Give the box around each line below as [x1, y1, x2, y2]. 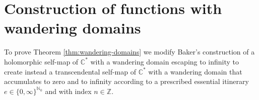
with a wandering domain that [148, 66, 242, 76]
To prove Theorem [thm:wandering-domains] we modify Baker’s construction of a [4, 46, 255, 57]
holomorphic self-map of [4, 56, 79, 66]
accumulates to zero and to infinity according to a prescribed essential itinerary [4, 76, 249, 86]
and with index [45, 85, 92, 96]
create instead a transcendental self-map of [4, 66, 137, 76]
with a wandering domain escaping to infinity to [90, 56, 239, 66]
